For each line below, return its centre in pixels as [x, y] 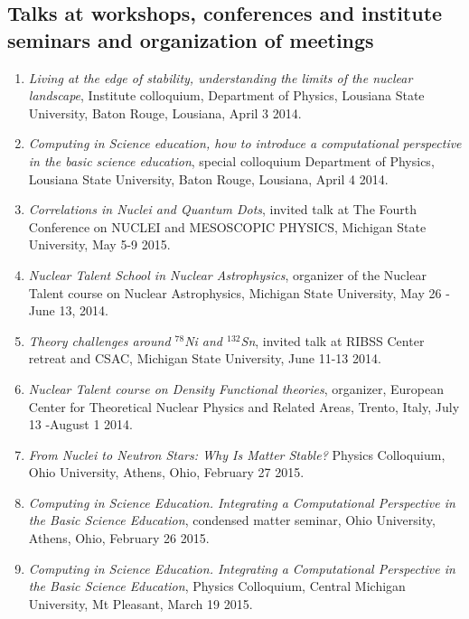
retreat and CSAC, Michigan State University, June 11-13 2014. [205, 358]
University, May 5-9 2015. [99, 244]
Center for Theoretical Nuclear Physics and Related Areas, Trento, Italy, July [244, 406]
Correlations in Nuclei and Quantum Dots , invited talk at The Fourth [223, 209]
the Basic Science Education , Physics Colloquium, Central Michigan [217, 586]
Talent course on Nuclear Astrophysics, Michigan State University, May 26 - [239, 292]
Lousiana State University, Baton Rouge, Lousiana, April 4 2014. [208, 178]
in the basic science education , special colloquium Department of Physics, [231, 160]
